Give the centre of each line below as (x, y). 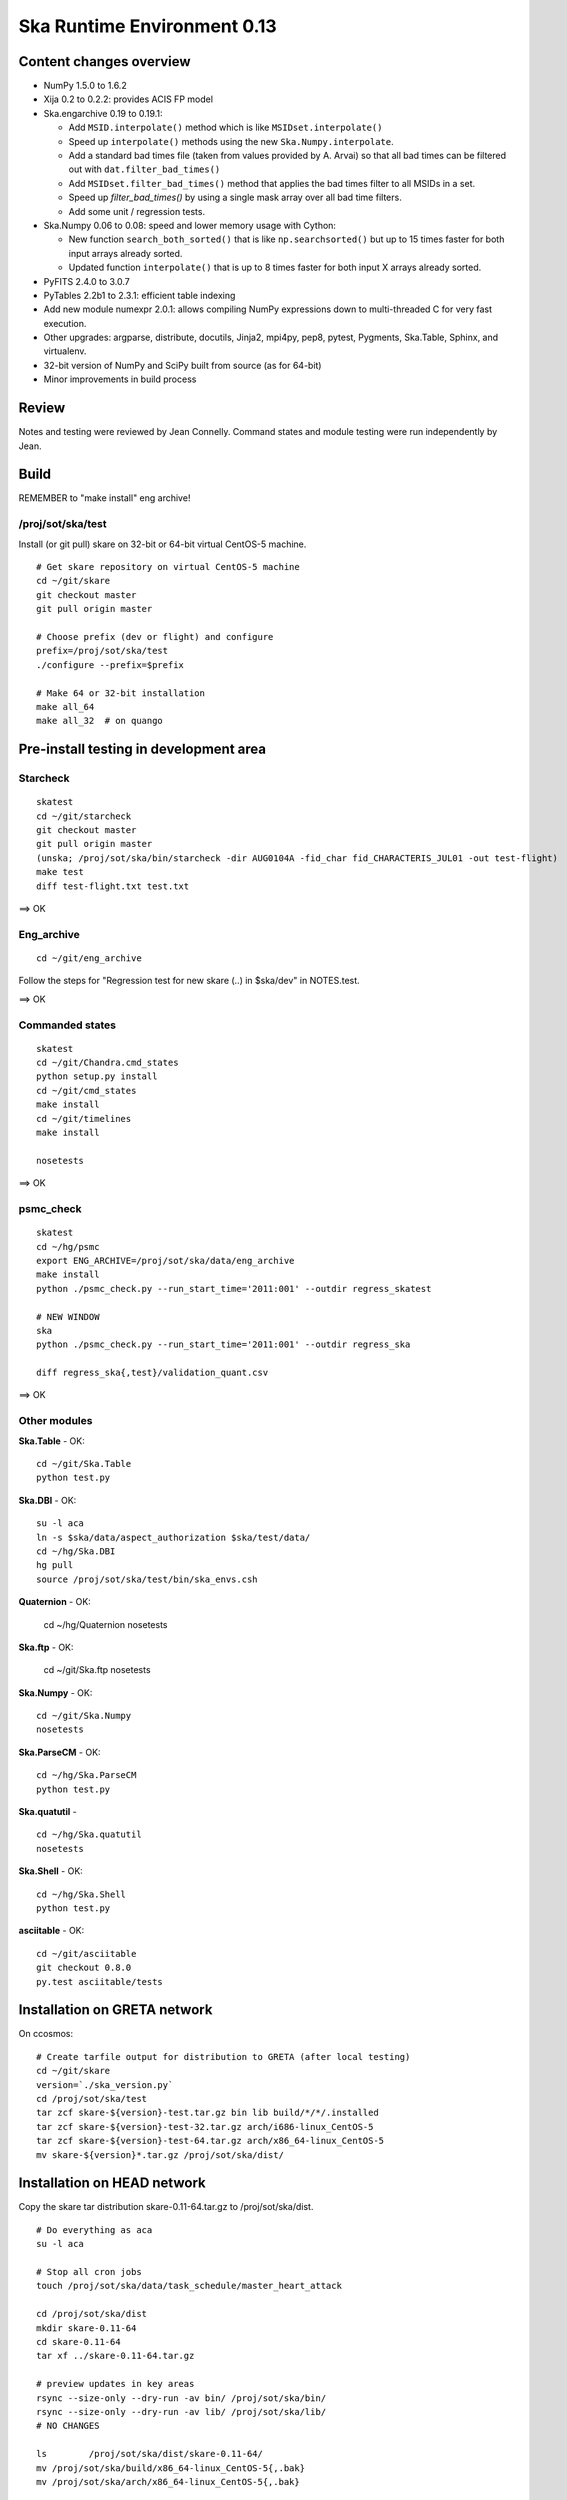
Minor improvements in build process (120, 379)
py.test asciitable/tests (100, 1981)
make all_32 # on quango (100, 721)
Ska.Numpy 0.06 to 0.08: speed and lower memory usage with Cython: (190, 225)
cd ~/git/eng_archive (89, 958)
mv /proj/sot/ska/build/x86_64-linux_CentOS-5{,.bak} (170, 2468)
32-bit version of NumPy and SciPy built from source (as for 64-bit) (182, 365)
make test (60, 872)
